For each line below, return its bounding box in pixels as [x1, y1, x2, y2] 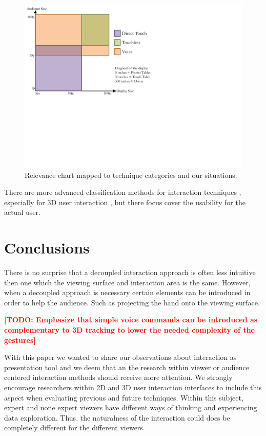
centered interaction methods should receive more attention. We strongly [4, 372, 233, 383]
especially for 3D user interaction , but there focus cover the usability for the [4, 196, 245, 207]
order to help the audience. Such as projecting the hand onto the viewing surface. [4, 297, 260, 307]
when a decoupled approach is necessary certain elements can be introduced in [4, 287, 251, 298]
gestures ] [4, 334, 36, 345]
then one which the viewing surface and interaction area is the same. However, [4, 277, 251, 287]
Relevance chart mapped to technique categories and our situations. [25, 169, 237, 180]
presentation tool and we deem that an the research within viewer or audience [4, 361, 249, 372]
